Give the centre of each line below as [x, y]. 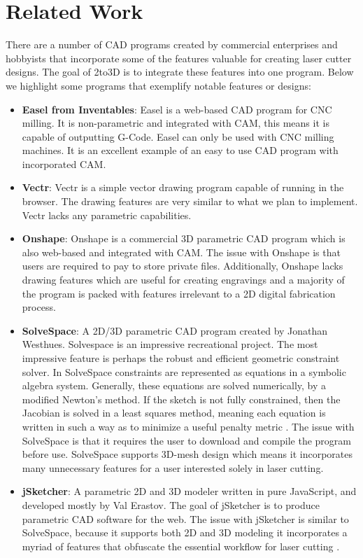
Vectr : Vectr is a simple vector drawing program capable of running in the [183, 187]
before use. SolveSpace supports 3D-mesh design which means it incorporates [187, 454]
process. [39, 307]
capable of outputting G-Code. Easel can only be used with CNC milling [178, 136]
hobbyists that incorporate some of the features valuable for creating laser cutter [179, 58]
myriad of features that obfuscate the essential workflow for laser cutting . [181, 546]
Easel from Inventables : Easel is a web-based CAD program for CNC [177, 109]
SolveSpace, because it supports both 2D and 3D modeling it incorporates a [185, 532]
